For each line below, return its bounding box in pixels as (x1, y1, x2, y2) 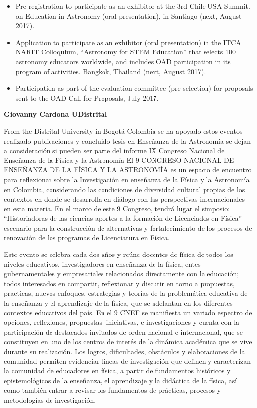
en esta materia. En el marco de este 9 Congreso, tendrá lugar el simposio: (4, 203, 230, 213)
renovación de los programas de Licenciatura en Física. (4, 232, 170, 243)
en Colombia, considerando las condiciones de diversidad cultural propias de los (4, 184, 245, 194)
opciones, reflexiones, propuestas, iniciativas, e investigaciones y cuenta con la (4, 317, 240, 327)
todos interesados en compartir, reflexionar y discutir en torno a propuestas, (4, 278, 235, 288)
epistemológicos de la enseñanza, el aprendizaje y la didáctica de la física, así (4, 375, 237, 385)
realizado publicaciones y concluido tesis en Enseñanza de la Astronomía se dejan (4, 135, 251, 146)
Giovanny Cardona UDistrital (4, 109, 107, 119)
